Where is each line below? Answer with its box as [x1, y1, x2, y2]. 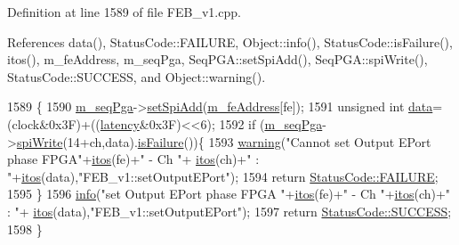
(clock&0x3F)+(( [7, 114, 101, 133]
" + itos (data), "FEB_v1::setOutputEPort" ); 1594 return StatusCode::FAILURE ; [7, 167, 439, 185]
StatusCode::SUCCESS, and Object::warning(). [7, 67, 266, 86]
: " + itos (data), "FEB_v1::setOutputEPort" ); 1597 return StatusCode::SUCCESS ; [7, 201, 452, 220]
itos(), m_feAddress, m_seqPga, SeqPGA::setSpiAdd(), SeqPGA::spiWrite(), [7, 50, 428, 69]
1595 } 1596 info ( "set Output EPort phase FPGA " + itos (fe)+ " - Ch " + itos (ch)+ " [7, 184, 451, 203]
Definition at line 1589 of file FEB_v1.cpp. [7, 3, 241, 20]
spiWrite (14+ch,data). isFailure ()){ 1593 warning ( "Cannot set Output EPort [16, 132, 431, 151]
